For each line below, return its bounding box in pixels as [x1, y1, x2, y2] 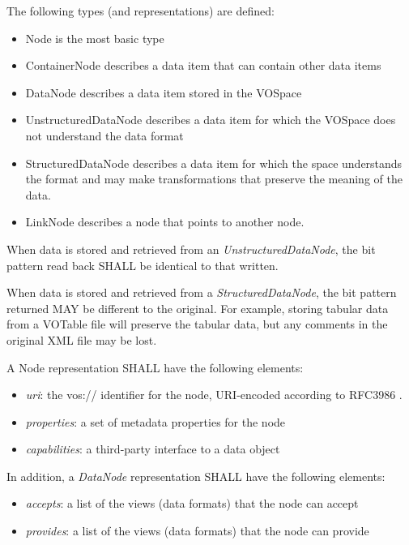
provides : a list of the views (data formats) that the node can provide [25, 522, 369, 539]
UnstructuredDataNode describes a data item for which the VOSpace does [25, 111, 396, 128]
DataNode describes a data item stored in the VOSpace [25, 84, 302, 101]
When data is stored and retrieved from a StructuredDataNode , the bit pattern [6, 284, 397, 301]
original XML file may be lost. [6, 331, 157, 348]
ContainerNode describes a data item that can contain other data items [25, 57, 381, 74]
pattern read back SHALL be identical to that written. [6, 256, 279, 273]
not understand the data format [25, 127, 184, 144]
